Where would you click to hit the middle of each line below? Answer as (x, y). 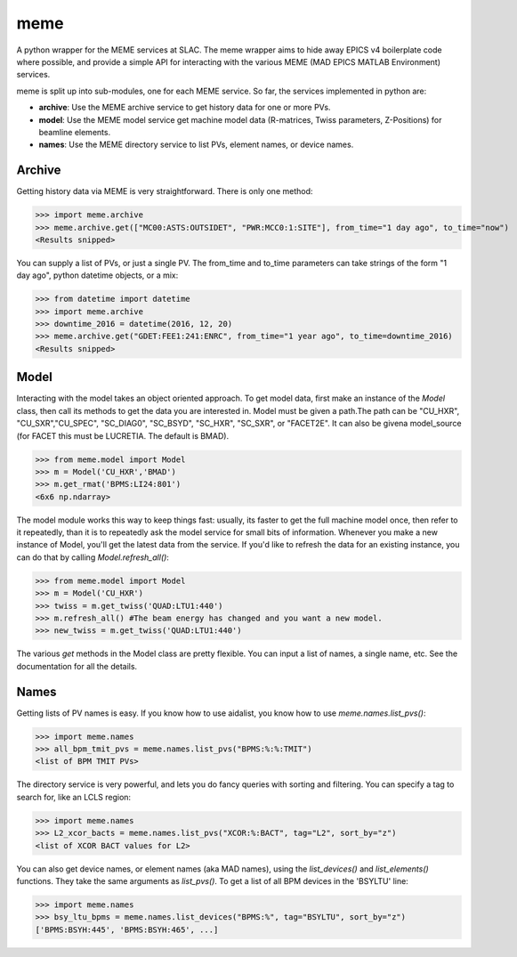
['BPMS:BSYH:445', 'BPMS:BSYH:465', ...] (127, 929)
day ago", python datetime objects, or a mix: (97, 275)
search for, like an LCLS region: (74, 797)
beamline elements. (75, 132)
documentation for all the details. (77, 666)
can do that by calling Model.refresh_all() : (93, 557)
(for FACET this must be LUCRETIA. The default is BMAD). (123, 435)
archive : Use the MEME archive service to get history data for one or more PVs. (185, 108)
